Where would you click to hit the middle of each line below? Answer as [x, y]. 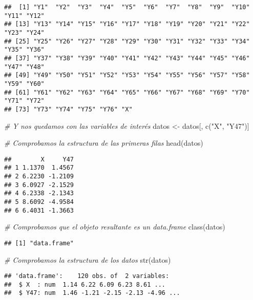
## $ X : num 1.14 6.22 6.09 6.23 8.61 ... [85, 284]
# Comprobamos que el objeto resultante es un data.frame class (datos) [115, 227]
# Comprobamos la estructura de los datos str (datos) [88, 259]
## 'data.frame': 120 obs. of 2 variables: [87, 276]
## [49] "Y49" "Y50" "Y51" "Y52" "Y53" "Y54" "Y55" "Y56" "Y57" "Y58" [127, 75]
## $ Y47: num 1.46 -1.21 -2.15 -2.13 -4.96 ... [92, 293]
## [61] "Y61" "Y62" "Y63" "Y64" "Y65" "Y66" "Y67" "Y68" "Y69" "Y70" [127, 92]
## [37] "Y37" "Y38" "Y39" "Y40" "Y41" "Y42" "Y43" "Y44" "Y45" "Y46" [127, 58]
